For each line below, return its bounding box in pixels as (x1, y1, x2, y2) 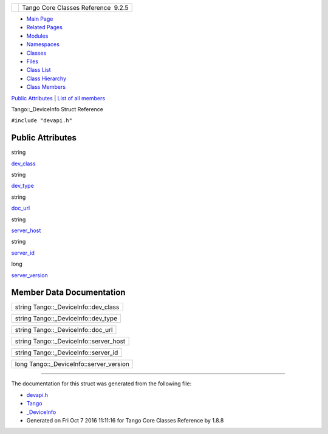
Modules (26, 32, 49, 40)
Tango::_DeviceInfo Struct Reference (11, 105, 103, 112)
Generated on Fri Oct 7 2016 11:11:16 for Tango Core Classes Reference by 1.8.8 (26, 416, 224, 424)
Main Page (26, 15, 53, 22)
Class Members (26, 83, 66, 91)
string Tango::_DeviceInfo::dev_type (15, 314, 118, 323)
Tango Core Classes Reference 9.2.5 (22, 4, 129, 12)
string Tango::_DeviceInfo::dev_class (15, 303, 120, 311)
